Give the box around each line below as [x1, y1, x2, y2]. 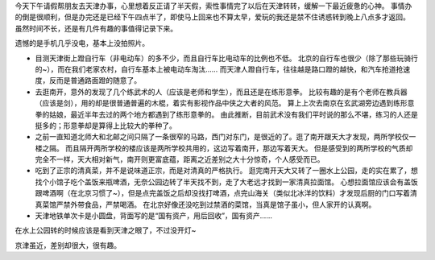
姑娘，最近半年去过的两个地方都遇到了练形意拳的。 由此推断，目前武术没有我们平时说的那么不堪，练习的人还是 [48, 109, 418, 119]
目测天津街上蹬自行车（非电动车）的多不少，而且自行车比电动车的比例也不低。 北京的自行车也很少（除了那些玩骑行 [35, 53, 418, 63]
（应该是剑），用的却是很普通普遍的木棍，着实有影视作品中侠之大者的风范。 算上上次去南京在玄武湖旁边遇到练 [35, 98, 400, 108]
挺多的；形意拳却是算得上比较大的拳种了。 [35, 121, 176, 130]
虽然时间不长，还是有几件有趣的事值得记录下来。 [14, 23, 177, 33]
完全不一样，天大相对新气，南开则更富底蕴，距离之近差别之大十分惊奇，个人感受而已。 [35, 155, 325, 164]
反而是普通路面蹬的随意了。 [48, 76, 141, 85]
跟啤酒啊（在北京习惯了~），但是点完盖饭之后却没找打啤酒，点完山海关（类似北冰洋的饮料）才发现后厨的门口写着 [35, 188, 411, 198]
